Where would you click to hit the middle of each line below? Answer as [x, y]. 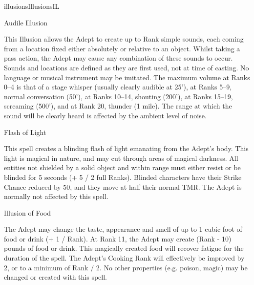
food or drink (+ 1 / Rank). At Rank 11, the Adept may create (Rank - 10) [118, 238]
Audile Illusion [26, 22]
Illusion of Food [27, 212]
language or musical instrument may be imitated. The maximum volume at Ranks [127, 77]
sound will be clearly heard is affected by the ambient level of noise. [105, 115]
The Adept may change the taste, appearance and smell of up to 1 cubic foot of [123, 229]
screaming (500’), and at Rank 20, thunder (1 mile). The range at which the [118, 106]
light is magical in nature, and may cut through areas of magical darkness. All [121, 158]
